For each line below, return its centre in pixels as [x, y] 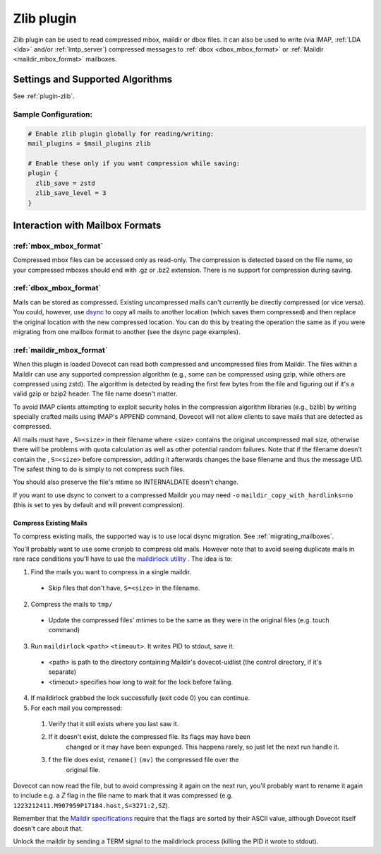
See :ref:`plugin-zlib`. [44, 96]
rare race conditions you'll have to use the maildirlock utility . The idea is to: [123, 559]
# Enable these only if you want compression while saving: [134, 163]
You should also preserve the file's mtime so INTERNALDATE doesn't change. [126, 482]
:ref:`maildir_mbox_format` [61, 350]
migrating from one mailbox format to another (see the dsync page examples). [127, 331]
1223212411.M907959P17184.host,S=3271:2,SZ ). [91, 805]
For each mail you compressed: [77, 708]
